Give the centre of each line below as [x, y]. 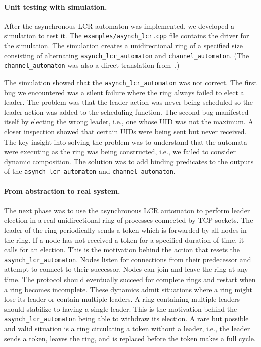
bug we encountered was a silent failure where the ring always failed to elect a [124, 92]
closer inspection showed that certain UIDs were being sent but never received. [125, 131]
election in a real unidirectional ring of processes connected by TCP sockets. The [129, 220]
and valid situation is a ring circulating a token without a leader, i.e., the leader [127, 329]
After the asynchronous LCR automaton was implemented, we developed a [119, 25]
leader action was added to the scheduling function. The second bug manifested [126, 112]
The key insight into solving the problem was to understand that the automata [126, 141]
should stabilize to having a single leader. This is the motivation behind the [121, 308]
